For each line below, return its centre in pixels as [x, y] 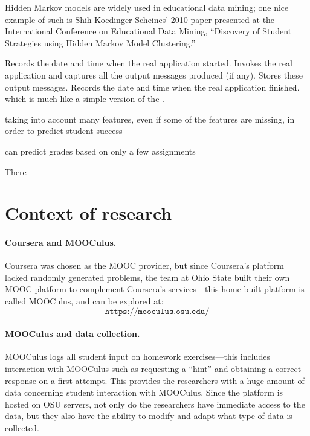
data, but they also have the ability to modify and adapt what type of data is [149, 416]
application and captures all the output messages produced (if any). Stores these [154, 75]
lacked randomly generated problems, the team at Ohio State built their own [147, 277]
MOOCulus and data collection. [73, 334]
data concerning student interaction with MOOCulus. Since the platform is [144, 392]
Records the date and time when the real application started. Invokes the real [149, 63]
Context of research [89, 213]
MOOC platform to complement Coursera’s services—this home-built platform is [155, 289]
